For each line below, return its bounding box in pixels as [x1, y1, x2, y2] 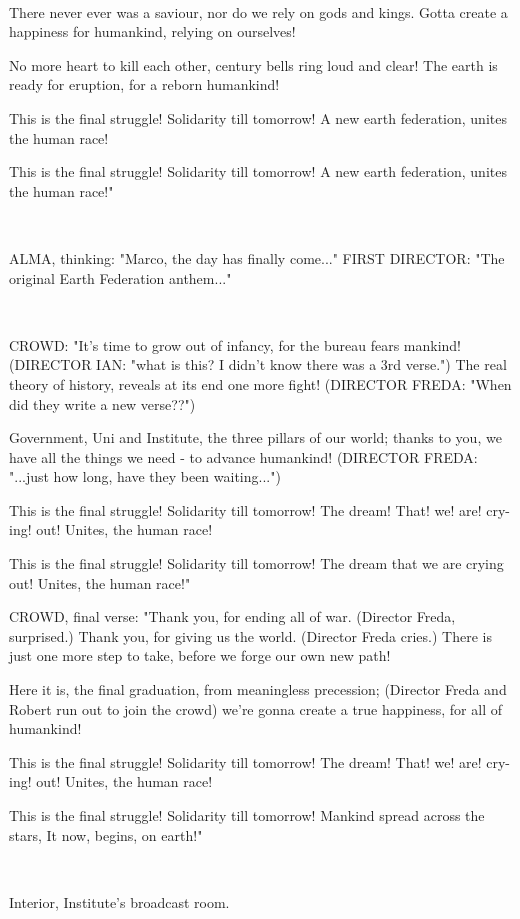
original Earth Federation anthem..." [9, 267, 232, 288]
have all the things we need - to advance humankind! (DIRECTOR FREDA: [9, 446, 478, 467]
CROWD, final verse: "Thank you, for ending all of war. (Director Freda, [9, 606, 456, 627]
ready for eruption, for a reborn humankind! [9, 74, 280, 95]
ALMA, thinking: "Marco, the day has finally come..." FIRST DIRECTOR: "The [9, 247, 505, 268]
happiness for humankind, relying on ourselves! [9, 21, 296, 42]
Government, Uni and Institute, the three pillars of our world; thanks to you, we [9, 427, 502, 448]
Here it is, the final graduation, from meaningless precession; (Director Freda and [9, 679, 507, 700]
